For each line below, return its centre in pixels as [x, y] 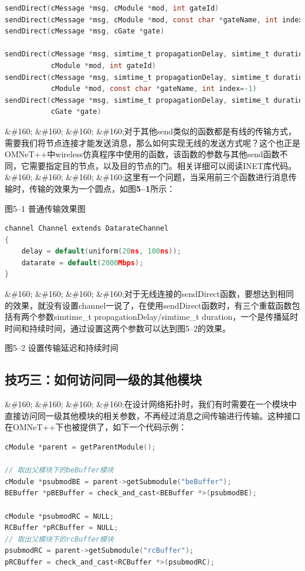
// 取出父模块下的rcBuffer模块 [59, 539]
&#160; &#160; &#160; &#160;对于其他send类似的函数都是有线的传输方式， [151, 131]
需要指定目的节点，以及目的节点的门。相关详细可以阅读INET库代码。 [163, 165]
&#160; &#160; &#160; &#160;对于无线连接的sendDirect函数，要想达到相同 [150, 294]
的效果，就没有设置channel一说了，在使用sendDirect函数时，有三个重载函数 [148, 305]
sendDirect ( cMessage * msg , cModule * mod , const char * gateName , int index [154, 20]
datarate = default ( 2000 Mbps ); [82, 263]
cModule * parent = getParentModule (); [80, 447]
